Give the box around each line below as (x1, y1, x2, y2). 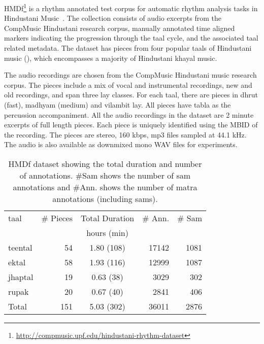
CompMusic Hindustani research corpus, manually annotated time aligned (4, 22, 235, 33)
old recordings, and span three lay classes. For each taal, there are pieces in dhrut (4, 89, 258, 100)
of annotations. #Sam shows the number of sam (19, 169, 191, 181)
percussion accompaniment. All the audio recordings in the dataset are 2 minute (4, 109, 254, 120)
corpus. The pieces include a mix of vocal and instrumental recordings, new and (4, 79, 252, 90)
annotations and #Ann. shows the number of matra (13, 181, 197, 193)
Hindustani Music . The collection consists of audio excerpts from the (4, 13, 221, 23)
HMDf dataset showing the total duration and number (8, 157, 202, 169)
